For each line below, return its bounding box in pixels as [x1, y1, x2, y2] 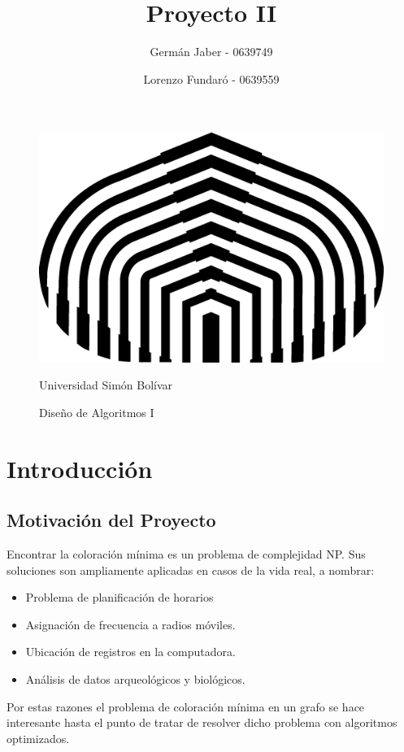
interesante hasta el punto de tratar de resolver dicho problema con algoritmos [7, 714, 397, 731]
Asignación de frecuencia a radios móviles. [25, 615, 236, 632]
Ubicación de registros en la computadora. [25, 643, 236, 660]
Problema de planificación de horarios [25, 589, 214, 606]
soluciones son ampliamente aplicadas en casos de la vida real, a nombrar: [7, 561, 375, 578]
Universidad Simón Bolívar [39, 376, 173, 393]
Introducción [7, 451, 153, 485]
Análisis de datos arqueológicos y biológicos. [25, 671, 245, 688]
